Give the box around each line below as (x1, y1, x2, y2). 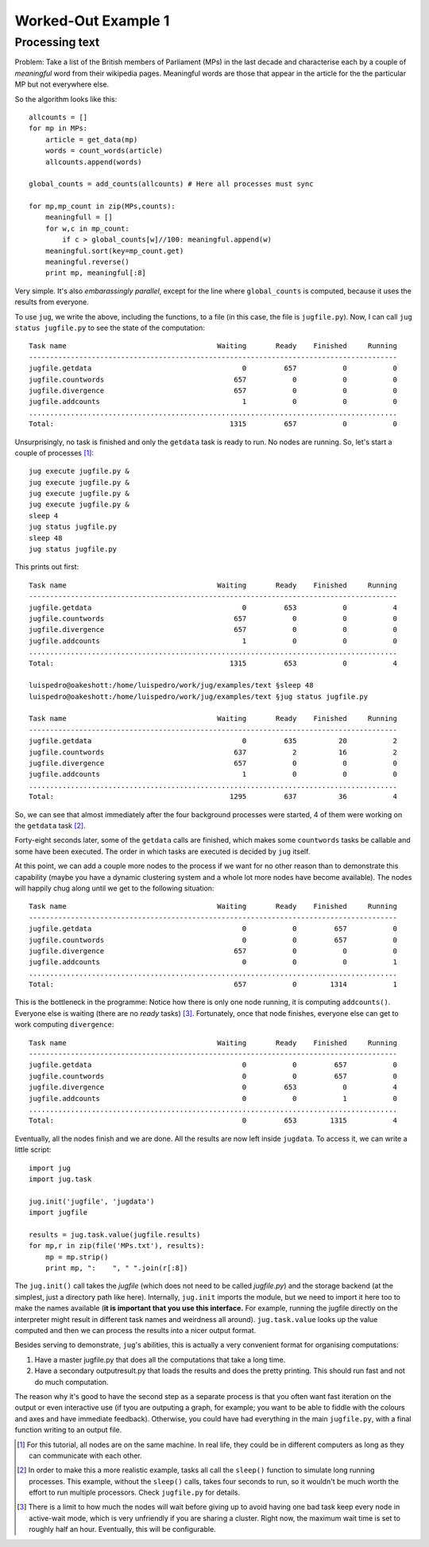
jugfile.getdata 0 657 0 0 (29, 364, 397, 373)
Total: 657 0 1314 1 (29, 980, 397, 989)
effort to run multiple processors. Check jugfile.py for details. (29, 1487, 241, 1498)
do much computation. (34, 1377, 109, 1386)
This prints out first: (14, 562, 79, 572)
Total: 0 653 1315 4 (29, 1116, 397, 1125)
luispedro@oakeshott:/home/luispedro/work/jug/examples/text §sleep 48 (29, 680, 314, 690)
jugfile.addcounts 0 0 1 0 (29, 1094, 397, 1103)
